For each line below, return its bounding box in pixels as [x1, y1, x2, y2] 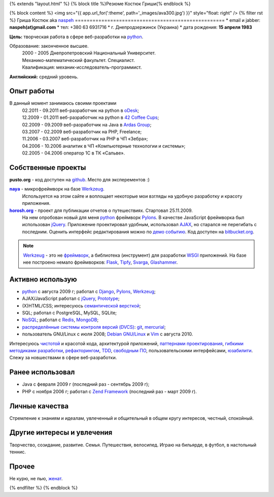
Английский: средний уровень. [9, 74, 79, 80]
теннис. [9, 449, 26, 455]
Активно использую [9, 275, 77, 284]
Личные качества [9, 401, 68, 410]
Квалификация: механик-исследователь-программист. [22, 64, 142, 71]
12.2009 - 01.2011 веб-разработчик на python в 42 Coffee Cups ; [22, 114, 159, 120]
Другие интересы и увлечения [9, 428, 113, 437]
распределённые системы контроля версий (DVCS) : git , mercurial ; [22, 324, 166, 330]
